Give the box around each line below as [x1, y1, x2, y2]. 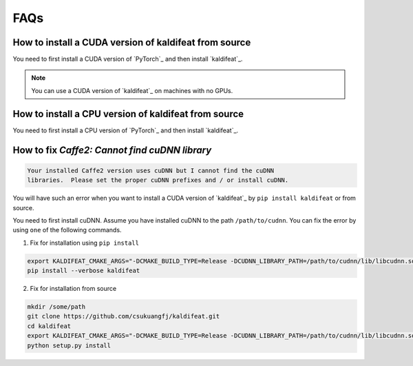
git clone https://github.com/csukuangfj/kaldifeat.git [27, 312, 220, 321]
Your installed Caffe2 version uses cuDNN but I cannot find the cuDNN [27, 166, 275, 174]
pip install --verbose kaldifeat [27, 267, 140, 275]
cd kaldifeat [27, 322, 72, 330]
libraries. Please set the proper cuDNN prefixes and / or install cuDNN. [27, 176, 289, 184]
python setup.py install [27, 341, 112, 349]
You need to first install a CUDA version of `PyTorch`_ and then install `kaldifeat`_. [12, 55, 243, 63]
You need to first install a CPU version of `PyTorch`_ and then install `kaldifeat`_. [12, 126, 239, 134]
